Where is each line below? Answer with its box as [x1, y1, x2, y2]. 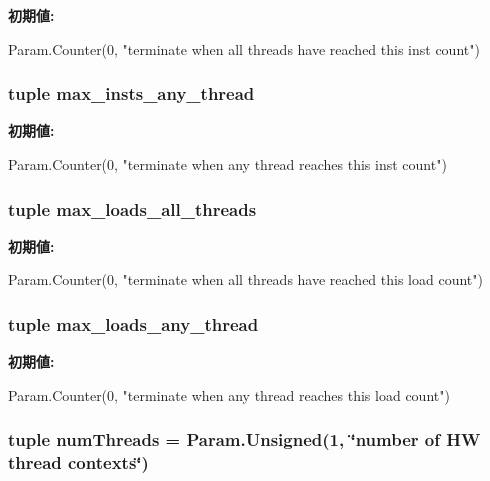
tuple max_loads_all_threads [8, 196, 257, 221]
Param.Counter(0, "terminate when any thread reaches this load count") [8, 384, 450, 405]
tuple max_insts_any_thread [8, 81, 255, 106]
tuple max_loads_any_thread [8, 311, 259, 336]
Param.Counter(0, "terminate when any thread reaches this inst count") [8, 154, 447, 174]
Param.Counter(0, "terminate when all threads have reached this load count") [8, 269, 483, 290]
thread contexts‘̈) [8, 450, 149, 475]
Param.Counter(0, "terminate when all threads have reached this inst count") [8, 38, 480, 59]
